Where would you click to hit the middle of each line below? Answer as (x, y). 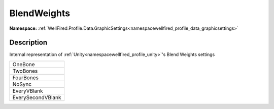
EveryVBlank (28, 91)
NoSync (22, 84)
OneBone (24, 64)
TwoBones (25, 71)
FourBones (26, 77)
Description (28, 43)
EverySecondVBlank (37, 97)
